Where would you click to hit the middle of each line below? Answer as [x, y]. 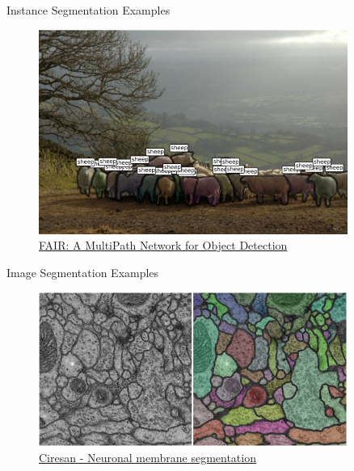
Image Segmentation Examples [83, 272]
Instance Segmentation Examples [88, 10]
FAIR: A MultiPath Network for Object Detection [163, 245]
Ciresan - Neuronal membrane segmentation [147, 458]
